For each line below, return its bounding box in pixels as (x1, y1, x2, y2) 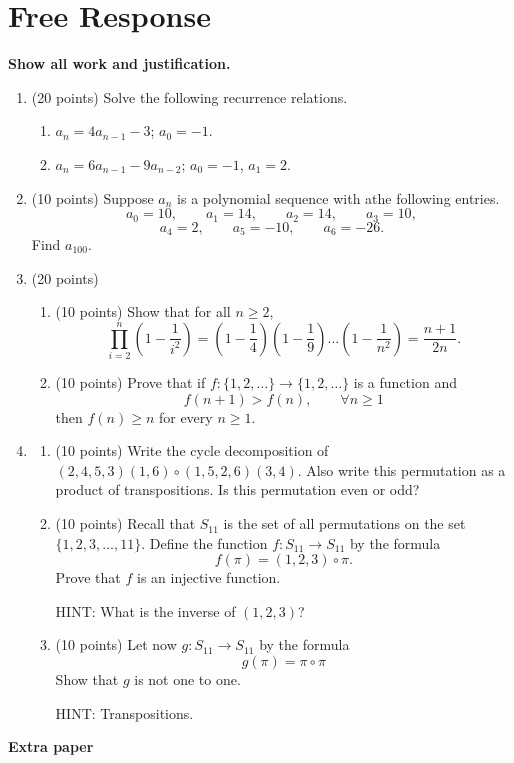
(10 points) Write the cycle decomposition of (55, 440, 329, 461)
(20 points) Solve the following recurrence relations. (31, 86, 348, 107)
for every (158, 406, 213, 427)
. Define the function (141, 532, 268, 553)
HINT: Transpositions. (55, 702, 194, 723)
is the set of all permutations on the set (223, 513, 466, 534)
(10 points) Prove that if (55, 372, 206, 393)
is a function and (353, 372, 457, 393)
